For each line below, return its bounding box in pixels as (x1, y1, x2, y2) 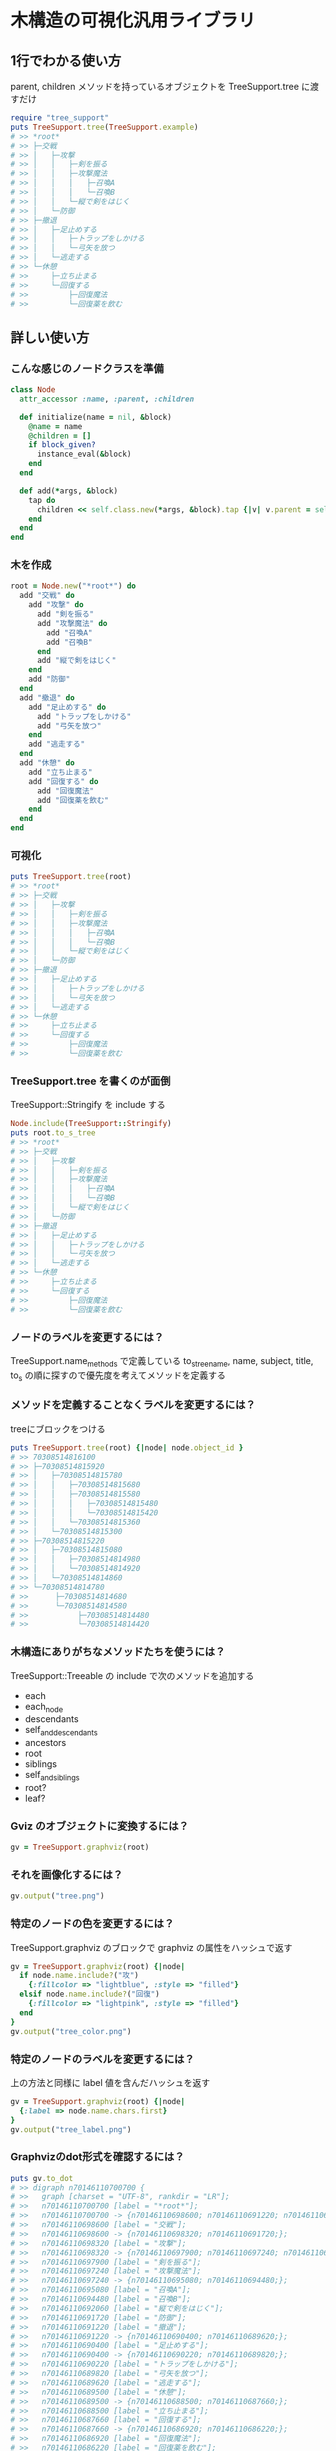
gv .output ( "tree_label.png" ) (10, 2124, 132, 2135)
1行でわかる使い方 (10, 52, 122, 69)
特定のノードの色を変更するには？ (10, 1917, 175, 1931)
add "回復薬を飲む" (36, 795, 110, 805)
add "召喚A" (46, 627, 93, 638)
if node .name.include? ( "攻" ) (19, 1971, 140, 1981)
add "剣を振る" (36, 609, 95, 620)
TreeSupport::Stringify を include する (10, 1099, 167, 1111)
